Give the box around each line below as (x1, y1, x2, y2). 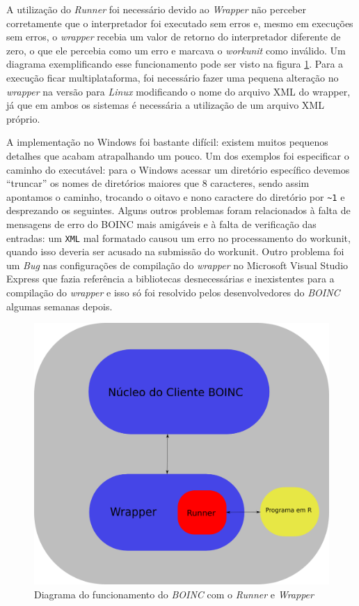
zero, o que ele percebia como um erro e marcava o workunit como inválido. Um (6, 43, 346, 57)
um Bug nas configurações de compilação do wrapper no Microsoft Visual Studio (6, 257, 349, 272)
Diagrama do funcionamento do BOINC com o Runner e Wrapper (34, 586, 314, 601)
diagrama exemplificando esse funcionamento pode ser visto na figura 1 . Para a (6, 56, 344, 71)
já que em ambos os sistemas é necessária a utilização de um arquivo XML (6, 98, 324, 112)
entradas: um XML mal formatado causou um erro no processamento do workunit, (6, 230, 351, 245)
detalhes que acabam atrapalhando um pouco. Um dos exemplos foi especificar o (6, 148, 349, 162)
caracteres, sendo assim (210, 176, 310, 190)
